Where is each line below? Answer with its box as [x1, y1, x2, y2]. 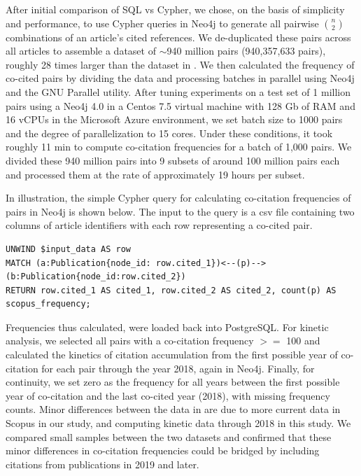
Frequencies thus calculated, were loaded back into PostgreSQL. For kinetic [6, 319, 329, 334]
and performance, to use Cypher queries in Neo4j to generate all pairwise [6, 15, 319, 30]
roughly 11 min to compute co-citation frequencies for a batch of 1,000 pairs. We [6, 139, 352, 154]
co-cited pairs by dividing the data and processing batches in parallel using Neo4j [6, 71, 355, 85]
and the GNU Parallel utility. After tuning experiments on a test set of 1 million [6, 84, 351, 99]
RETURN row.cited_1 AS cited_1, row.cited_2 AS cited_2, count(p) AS [6, 285, 337, 295]
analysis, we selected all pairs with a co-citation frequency [6, 333, 254, 348]
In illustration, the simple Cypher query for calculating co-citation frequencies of [6, 190, 351, 205]
